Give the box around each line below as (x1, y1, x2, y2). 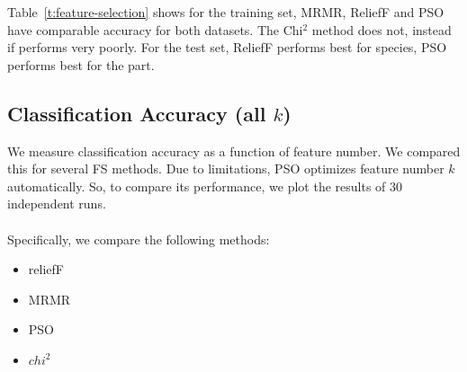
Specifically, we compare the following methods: (7, 229, 270, 248)
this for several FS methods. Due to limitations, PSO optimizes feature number (7, 159, 445, 178)
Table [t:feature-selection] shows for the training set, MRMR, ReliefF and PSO (7, 3, 445, 21)
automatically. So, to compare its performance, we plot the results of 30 (7, 176, 403, 195)
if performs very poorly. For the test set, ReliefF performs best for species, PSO (7, 38, 447, 57)
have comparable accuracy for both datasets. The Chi (7, 20, 303, 39)
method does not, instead (311, 20, 452, 39)
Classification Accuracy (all (7, 99, 266, 127)
